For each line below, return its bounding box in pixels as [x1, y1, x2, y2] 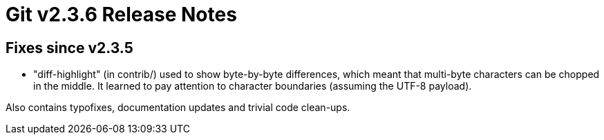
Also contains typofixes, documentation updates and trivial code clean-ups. [6, 101, 350, 114]
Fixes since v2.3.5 [6, 39, 133, 57]
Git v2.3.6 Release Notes [6, 3, 237, 26]
